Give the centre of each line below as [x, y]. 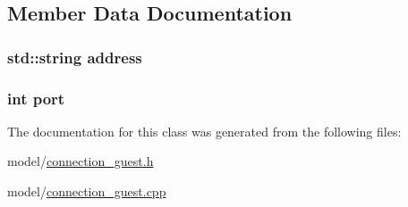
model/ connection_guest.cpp [87, 191]
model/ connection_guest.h [81, 161]
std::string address [75, 57]
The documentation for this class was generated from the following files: [204, 131]
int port [36, 98]
